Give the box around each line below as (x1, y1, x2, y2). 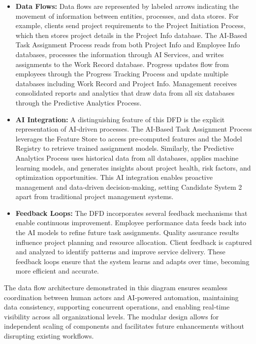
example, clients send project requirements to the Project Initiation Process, (15, 20, 246, 31)
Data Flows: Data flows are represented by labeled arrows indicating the (15, 1, 239, 11)
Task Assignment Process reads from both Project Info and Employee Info (15, 39, 240, 50)
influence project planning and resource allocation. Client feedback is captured (15, 237, 252, 247)
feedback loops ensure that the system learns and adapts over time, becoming (15, 256, 250, 266)
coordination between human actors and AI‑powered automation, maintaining (4, 292, 239, 302)
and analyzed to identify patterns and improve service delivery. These (15, 246, 225, 257)
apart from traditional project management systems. (15, 191, 174, 202)
